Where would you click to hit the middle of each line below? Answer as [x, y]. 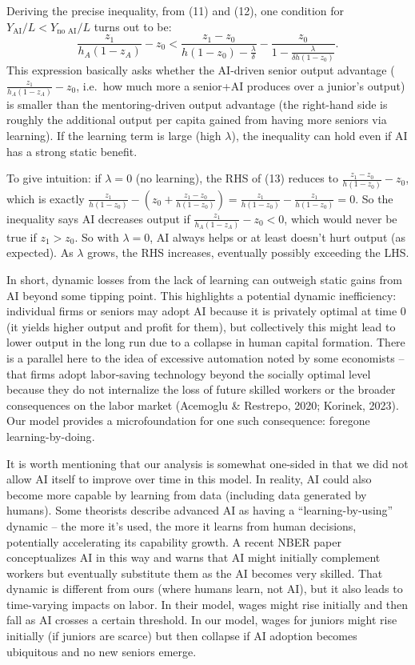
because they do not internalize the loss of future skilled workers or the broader [201, 389]
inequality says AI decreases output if [98, 218]
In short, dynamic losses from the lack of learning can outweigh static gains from [204, 280]
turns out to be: [133, 26]
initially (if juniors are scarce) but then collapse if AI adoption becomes [182, 636]
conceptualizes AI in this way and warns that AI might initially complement [194, 557]
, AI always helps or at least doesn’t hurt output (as [277, 236]
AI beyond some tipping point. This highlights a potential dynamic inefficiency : [202, 295]
